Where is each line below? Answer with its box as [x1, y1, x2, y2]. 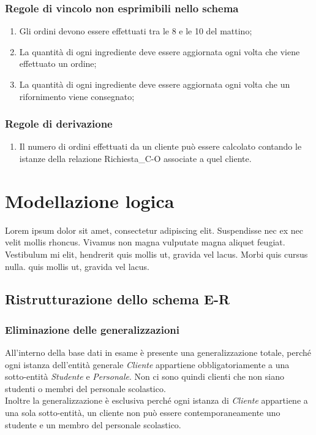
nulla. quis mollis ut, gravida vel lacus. [5, 260, 149, 272]
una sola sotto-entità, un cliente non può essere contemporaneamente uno [5, 406, 280, 419]
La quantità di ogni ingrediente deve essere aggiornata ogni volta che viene [19, 45, 300, 58]
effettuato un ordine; [19, 57, 97, 70]
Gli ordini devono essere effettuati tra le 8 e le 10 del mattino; [19, 25, 252, 37]
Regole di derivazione [5, 116, 113, 131]
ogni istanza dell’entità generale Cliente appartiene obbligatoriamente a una [5, 358, 290, 371]
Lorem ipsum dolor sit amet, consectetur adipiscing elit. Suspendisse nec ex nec [5, 223, 303, 236]
